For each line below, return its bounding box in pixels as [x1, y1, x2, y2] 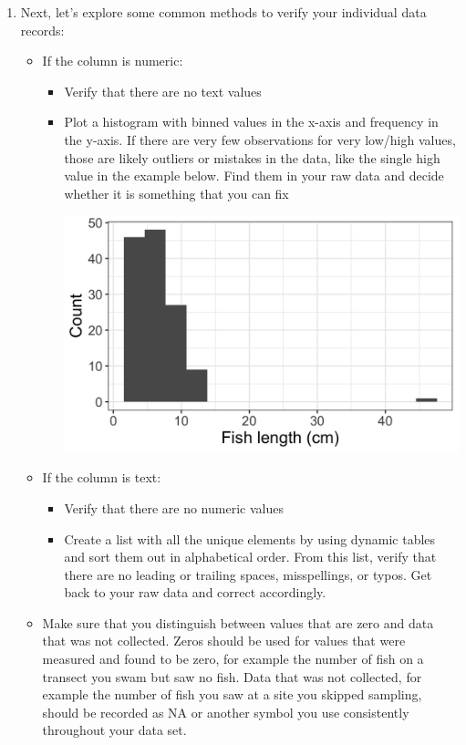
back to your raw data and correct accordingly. [64, 583, 326, 602]
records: [20, 20, 65, 39]
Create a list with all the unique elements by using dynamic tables [64, 529, 436, 548]
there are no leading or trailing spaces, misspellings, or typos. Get [64, 564, 432, 584]
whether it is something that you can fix [64, 183, 289, 202]
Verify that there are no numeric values [64, 498, 284, 517]
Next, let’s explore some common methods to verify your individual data [20, 3, 427, 21]
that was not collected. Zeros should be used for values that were [42, 631, 406, 650]
